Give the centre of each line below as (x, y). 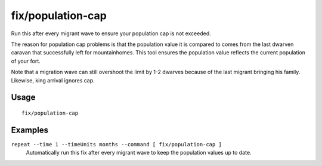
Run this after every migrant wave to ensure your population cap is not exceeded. (111, 33)
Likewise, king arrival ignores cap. (53, 80)
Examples (30, 130)
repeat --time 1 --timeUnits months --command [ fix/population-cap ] (116, 144)
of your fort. (26, 61)
